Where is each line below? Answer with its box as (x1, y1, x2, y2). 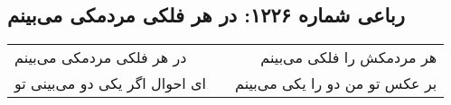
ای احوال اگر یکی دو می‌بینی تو (14, 73, 207, 94)
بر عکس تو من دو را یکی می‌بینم (235, 73, 437, 94)
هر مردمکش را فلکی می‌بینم (260, 47, 437, 68)
